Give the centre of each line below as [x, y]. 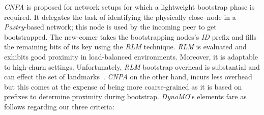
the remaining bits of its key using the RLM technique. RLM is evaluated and [125, 47]
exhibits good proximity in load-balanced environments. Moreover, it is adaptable [131, 56]
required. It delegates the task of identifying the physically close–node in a [120, 17]
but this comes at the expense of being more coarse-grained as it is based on [123, 86]
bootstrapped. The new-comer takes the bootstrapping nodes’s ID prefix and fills [130, 36]
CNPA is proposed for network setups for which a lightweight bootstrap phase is [129, 7]
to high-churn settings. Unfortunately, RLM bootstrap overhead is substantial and [132, 66]
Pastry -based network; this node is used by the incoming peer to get [110, 27]
